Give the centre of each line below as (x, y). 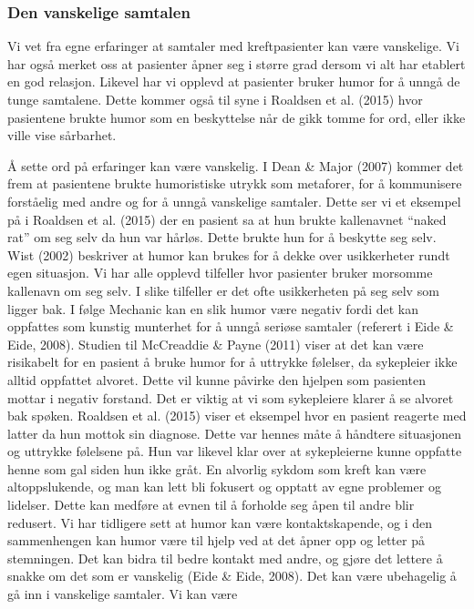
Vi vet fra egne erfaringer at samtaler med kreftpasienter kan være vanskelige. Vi (233, 46)
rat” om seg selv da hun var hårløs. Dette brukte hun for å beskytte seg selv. (222, 237)
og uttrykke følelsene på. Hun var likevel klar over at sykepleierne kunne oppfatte (235, 451)
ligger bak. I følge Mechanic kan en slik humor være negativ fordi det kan (213, 308)
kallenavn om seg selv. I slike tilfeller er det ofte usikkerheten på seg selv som (223, 290)
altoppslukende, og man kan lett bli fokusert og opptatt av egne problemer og (224, 487)
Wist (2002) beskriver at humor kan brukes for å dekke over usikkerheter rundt (229, 254)
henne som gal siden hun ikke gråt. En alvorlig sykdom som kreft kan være (217, 468)
